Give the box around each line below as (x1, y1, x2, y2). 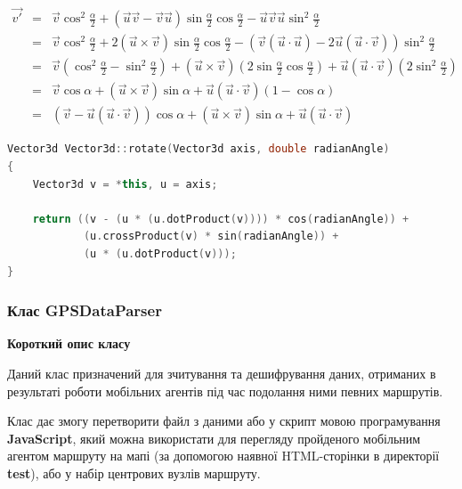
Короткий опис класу (7, 334, 131, 353)
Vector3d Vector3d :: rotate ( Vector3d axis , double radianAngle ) (7, 143, 390, 156)
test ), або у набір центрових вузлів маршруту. (7, 463, 261, 482)
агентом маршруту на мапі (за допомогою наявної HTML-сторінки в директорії (7, 446, 440, 465)
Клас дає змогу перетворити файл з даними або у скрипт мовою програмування (7, 412, 441, 430)
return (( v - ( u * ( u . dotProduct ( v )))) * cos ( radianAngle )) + (32, 212, 409, 225)
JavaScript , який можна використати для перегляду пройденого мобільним (7, 428, 421, 447)
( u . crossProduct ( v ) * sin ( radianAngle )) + (83, 230, 339, 243)
